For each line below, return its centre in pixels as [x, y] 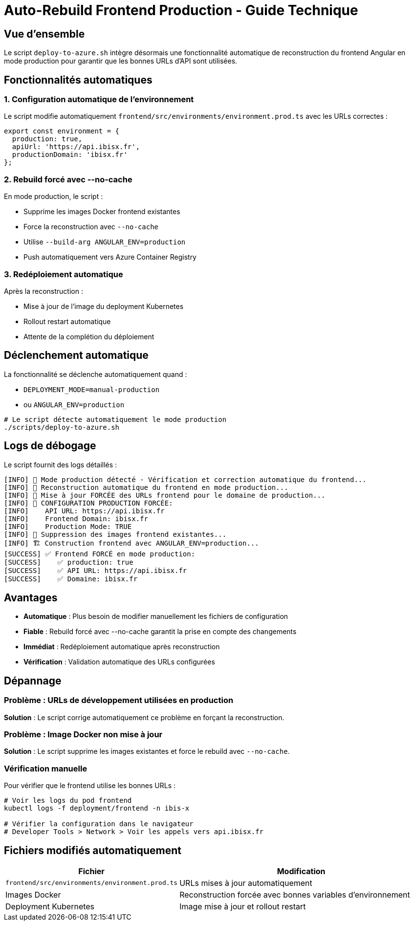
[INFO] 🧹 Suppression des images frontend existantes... [115, 534]
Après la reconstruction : [44, 291]
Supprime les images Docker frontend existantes [102, 212]
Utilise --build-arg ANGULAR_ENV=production [105, 242]
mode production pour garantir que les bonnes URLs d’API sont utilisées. [121, 61]
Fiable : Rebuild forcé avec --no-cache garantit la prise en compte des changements [160, 632]
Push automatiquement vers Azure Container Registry [110, 257]
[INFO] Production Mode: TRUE [68, 526]
